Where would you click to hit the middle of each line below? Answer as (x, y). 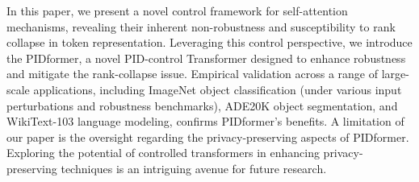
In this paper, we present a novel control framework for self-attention (177, 10)
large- (395, 74)
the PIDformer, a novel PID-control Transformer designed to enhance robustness (206, 58)
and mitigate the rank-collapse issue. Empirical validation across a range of (193, 74)
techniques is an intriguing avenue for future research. (194, 168)
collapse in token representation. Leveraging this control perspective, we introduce (209, 42)
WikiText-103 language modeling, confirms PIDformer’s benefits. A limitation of (205, 121)
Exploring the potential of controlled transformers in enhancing (163, 153)
